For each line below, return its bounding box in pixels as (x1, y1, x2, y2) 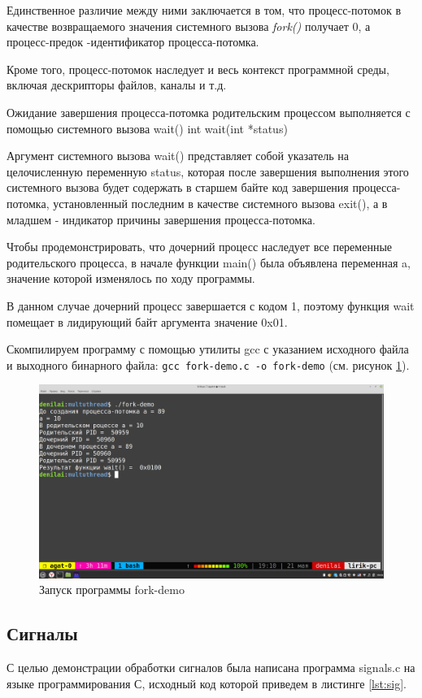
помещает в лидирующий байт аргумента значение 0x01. (7, 313, 288, 330)
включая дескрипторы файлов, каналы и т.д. (7, 76, 227, 93)
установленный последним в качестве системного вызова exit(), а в (53, 194, 388, 211)
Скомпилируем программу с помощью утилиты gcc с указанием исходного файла (7, 340, 409, 358)
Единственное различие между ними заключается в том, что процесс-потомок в (7, 2, 401, 18)
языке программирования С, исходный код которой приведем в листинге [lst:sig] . (7, 674, 407, 691)
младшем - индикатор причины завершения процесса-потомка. (7, 210, 315, 228)
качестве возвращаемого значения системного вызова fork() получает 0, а (7, 17, 371, 34)
